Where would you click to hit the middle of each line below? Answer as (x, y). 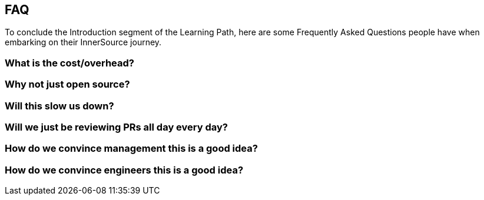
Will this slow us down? (59, 106)
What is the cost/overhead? (69, 63)
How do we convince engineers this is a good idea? (124, 170)
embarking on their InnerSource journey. (83, 42)
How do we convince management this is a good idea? (131, 149)
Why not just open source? (67, 84)
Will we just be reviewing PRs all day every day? (116, 127)
